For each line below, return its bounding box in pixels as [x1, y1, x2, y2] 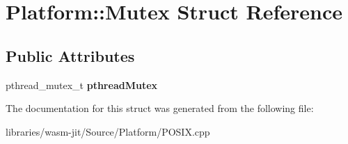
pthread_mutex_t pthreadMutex [6, 77, 158, 92]
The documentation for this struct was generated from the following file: [6, 101, 314, 115]
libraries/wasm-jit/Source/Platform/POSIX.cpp [6, 124, 210, 138]
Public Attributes [6, 45, 135, 66]
